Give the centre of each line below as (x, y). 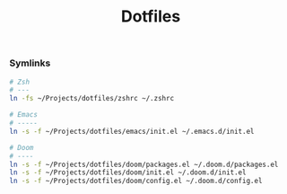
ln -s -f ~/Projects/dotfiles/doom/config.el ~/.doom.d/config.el (136, 181)
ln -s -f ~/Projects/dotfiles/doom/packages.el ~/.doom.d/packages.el (144, 164)
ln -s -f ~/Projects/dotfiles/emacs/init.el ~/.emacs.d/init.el (132, 131)
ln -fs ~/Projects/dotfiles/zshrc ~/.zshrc (92, 99)
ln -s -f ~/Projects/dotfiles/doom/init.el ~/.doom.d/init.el (128, 172)
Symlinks (30, 63)
